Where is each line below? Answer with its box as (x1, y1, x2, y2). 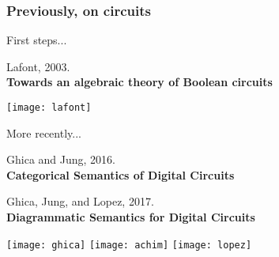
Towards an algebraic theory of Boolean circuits (6, 74, 273, 90)
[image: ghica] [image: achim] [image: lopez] (6, 239, 252, 251)
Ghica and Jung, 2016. (6, 151, 115, 168)
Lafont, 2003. (6, 58, 70, 74)
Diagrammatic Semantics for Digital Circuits (6, 209, 255, 225)
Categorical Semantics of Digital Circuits (6, 166, 235, 183)
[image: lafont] (6, 102, 92, 113)
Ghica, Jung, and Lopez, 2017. (6, 193, 154, 210)
